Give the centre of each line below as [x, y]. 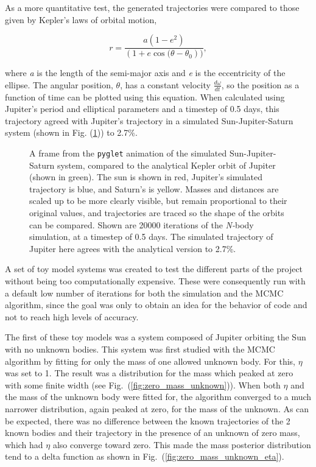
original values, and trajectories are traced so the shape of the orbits [157, 213]
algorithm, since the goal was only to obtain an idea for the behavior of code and [156, 305]
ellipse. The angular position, [59, 84]
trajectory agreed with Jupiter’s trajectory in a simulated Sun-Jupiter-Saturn [149, 120]
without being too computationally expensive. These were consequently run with [155, 281]
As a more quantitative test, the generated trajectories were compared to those [152, 7]
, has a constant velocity [165, 84]
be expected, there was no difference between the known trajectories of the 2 [148, 420]
